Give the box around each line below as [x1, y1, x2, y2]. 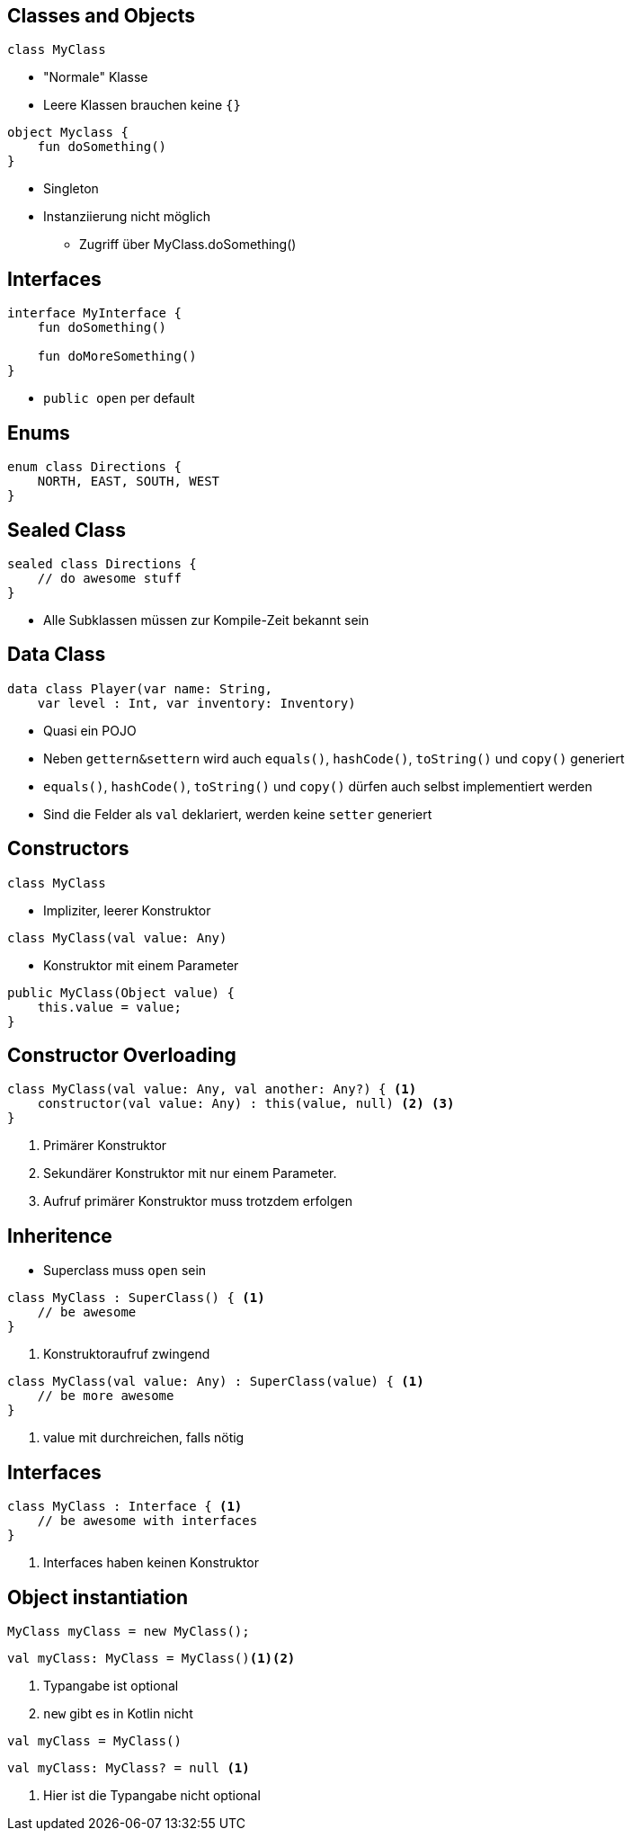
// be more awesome [37, 1388, 174, 1404]
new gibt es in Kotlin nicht [43, 1706, 193, 1722]
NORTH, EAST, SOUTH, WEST [37, 474, 220, 489]
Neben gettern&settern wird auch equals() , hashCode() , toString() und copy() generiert [43, 750, 625, 766]
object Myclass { [7, 125, 129, 140]
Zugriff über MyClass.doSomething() [79, 236, 297, 253]
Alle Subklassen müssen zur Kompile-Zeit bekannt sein [43, 611, 369, 628]
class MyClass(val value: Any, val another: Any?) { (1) [7, 1082, 417, 1097]
